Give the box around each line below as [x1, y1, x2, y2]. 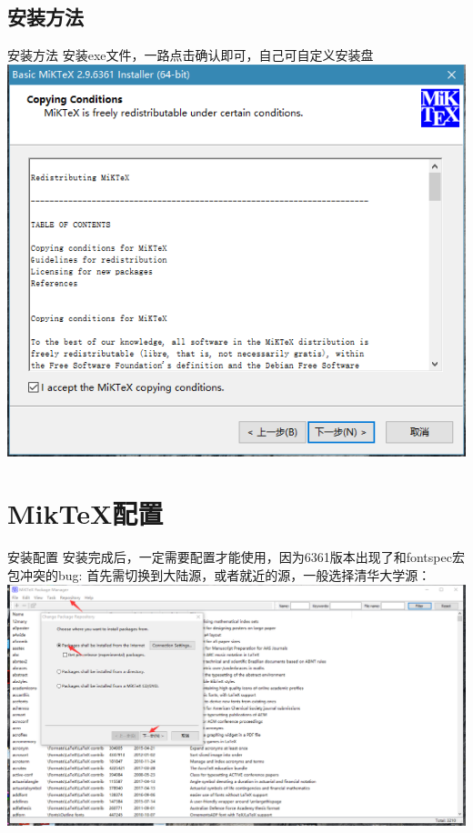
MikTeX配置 [7, 495, 164, 532]
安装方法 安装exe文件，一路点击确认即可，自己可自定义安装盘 [7, 45, 374, 65]
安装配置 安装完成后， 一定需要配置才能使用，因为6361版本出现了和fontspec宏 [7, 547, 465, 567]
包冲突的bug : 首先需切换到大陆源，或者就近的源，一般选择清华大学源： [7, 566, 431, 584]
